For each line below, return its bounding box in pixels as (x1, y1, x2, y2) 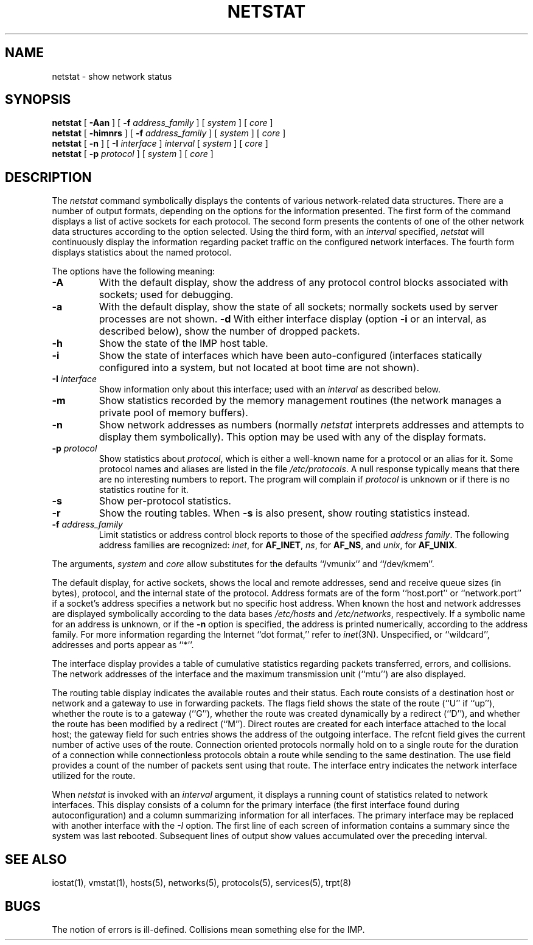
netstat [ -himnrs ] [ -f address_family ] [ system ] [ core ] (52, 128, 286, 139)
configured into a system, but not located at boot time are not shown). (99, 361, 419, 374)
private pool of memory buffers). (99, 406, 248, 419)
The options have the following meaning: (52, 266, 215, 277)
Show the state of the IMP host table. (99, 337, 268, 350)
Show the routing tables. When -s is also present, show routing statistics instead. (99, 507, 470, 520)
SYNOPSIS (5, 92, 71, 108)
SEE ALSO (5, 851, 67, 867)
